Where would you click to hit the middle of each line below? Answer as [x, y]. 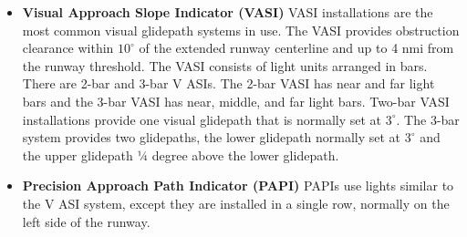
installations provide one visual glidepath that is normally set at [202, 119]
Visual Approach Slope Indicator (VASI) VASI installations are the [228, 12]
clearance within [68, 48]
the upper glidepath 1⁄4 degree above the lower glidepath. [181, 155]
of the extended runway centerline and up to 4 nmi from [296, 48]
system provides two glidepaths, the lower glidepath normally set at [212, 137]
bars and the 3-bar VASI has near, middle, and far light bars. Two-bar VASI [236, 101]
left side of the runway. [86, 221]
